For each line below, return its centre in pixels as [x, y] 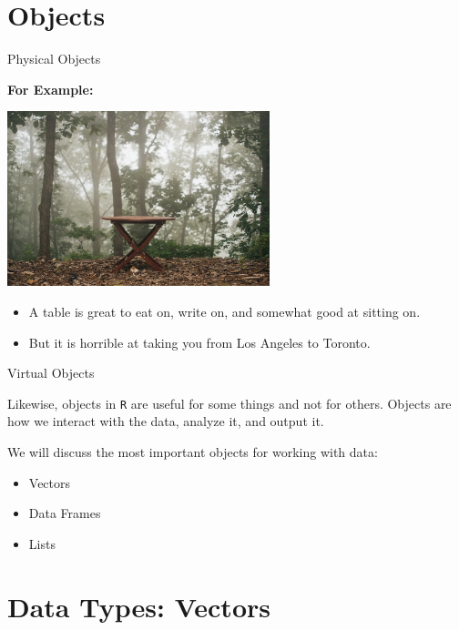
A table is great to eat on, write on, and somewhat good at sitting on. [224, 311]
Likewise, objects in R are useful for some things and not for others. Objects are [229, 403]
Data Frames [65, 513]
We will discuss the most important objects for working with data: [193, 451]
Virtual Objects [51, 373]
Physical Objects [54, 59]
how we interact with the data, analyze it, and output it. [166, 421]
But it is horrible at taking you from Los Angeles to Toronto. [199, 342]
